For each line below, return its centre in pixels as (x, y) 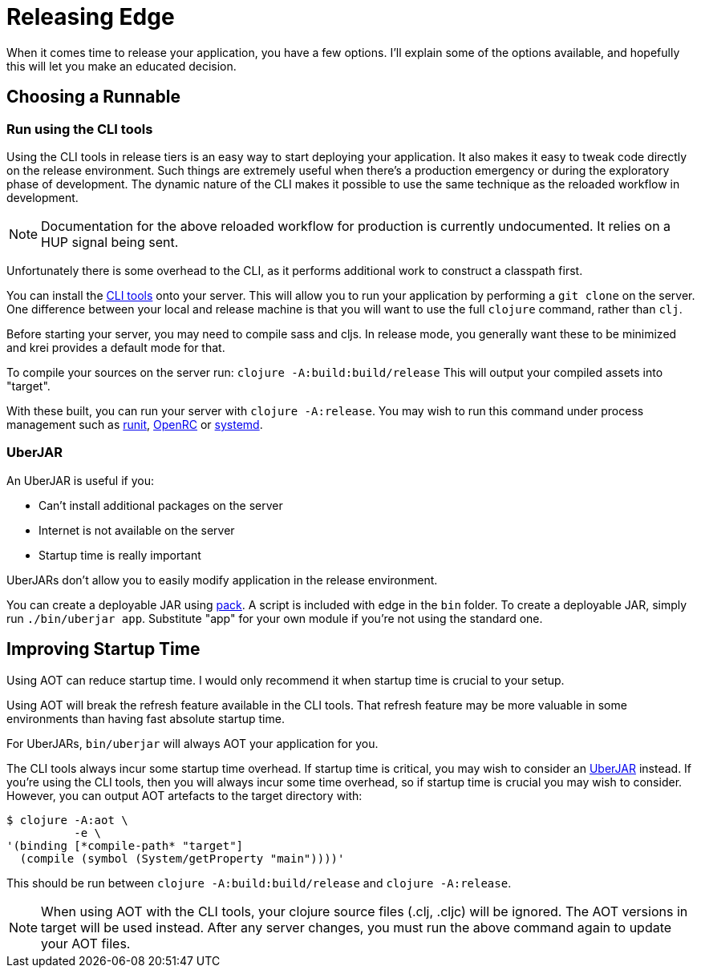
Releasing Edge (91, 17)
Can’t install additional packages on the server (161, 505)
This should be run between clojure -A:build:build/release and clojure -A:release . (259, 883)
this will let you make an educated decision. (122, 66)
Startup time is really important (120, 555)
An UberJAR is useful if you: (80, 480)
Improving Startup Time (103, 649)
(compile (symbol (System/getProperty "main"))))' (182, 858)
